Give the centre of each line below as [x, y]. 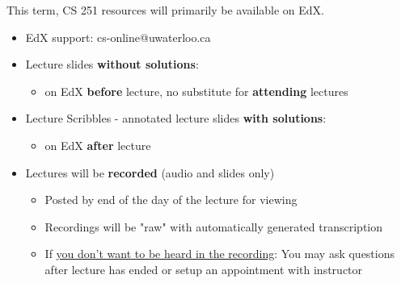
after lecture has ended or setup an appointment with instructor [204, 269]
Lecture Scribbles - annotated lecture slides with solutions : [176, 118]
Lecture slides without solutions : [112, 64]
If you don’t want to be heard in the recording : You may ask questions [220, 254]
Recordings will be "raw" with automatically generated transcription [214, 226]
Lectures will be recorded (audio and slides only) [150, 172]
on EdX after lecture [98, 145]
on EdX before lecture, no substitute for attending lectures [196, 91]
